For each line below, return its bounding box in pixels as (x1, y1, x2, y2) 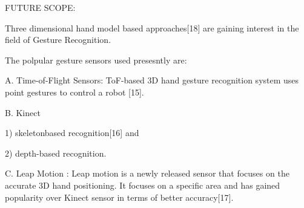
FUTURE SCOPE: (5, 1, 76, 13)
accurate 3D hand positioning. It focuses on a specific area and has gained (5, 178, 280, 191)
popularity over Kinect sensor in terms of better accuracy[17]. (5, 190, 234, 203)
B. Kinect (5, 106, 41, 119)
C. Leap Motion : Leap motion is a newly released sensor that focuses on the (5, 167, 289, 180)
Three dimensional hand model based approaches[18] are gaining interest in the (5, 21, 299, 34)
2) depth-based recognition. (5, 146, 107, 159)
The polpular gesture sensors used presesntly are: (5, 53, 187, 66)
